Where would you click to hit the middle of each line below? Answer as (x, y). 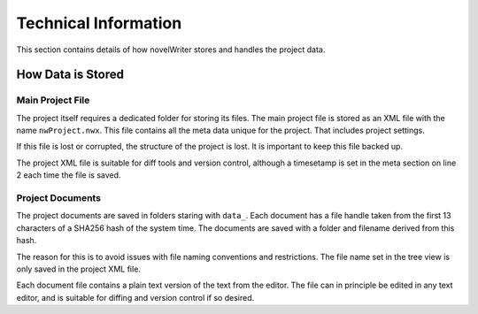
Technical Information (99, 23)
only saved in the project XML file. (79, 269)
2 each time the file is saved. (69, 175)
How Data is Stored (70, 75)
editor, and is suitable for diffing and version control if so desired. (135, 297)
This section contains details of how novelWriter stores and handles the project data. (171, 50)
